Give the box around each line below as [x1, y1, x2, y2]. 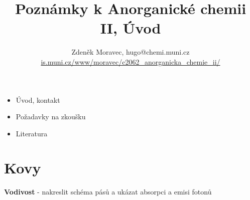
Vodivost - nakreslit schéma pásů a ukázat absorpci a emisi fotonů [4, 186, 212, 197]
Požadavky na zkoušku [16, 111, 86, 122]
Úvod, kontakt [16, 94, 60, 105]
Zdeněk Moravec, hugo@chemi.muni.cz [71, 47, 190, 57]
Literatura [16, 128, 48, 138]
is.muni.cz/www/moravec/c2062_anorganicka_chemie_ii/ [41, 56, 220, 67]
